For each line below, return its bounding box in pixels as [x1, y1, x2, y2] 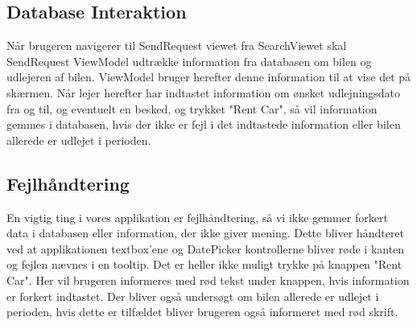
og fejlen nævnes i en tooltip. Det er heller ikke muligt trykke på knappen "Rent [6, 256, 403, 273]
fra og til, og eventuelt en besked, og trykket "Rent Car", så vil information [6, 100, 378, 117]
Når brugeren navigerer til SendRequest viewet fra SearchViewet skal [6, 37, 347, 54]
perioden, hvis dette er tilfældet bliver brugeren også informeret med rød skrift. [6, 303, 398, 320]
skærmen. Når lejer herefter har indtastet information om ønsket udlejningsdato [6, 84, 401, 101]
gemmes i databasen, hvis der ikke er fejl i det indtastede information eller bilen [6, 116, 401, 133]
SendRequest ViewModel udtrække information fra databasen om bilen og [6, 52, 372, 69]
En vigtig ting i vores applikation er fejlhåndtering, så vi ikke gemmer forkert [6, 208, 388, 225]
